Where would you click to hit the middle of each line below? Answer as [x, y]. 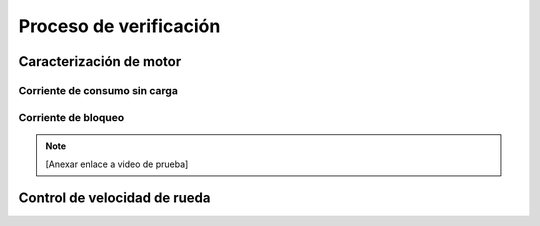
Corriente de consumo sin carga [98, 90]
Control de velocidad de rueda [114, 197]
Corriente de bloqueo [71, 117]
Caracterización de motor [100, 61]
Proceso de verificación [119, 26]
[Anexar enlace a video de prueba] [117, 164]
